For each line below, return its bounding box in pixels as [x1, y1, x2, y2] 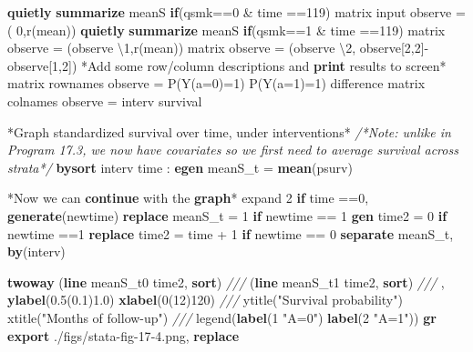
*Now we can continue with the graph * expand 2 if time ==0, [7, 188, 369, 207]
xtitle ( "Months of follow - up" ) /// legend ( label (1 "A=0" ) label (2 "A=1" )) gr [7, 307, 437, 327]
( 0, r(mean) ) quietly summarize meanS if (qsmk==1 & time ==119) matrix [7, 20, 446, 39]
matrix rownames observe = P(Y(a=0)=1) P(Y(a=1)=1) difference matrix [7, 74, 426, 93]
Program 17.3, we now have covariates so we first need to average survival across [7, 140, 458, 159]
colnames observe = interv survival [7, 91, 202, 110]
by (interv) [7, 242, 66, 261]
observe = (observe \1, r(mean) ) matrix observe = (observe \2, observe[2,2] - [7, 38, 429, 57]
